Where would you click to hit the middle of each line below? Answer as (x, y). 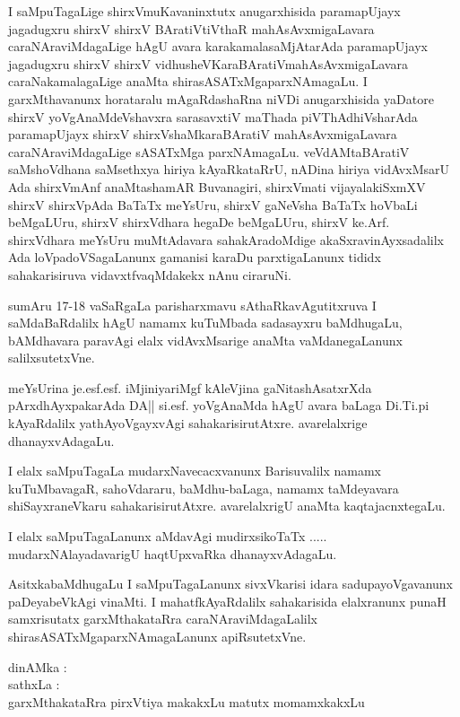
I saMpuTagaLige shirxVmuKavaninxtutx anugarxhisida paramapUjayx (204, 11)
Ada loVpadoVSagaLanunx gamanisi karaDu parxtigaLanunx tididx (195, 257)
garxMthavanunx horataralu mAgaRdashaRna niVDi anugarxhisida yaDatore (221, 98)
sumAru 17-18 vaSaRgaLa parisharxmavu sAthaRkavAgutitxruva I (192, 305)
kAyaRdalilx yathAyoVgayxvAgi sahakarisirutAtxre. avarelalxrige (188, 423)
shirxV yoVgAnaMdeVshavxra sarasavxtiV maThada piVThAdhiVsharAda (213, 116)
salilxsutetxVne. (52, 358)
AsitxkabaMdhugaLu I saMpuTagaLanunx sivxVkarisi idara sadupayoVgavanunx (231, 584)
